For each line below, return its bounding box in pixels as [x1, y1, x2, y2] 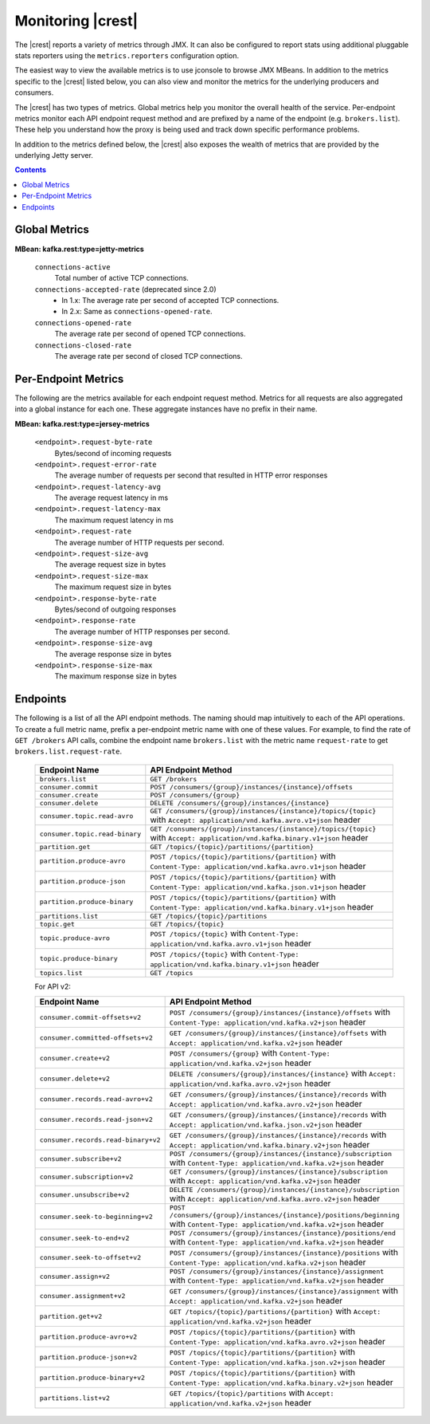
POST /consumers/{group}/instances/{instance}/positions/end [169, 1229, 396, 1237]
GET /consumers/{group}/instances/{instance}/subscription [169, 1168, 389, 1176]
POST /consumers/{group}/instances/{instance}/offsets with [169, 1007, 391, 1018]
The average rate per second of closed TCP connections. [54, 352, 243, 361]
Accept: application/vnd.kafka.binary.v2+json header [169, 1139, 370, 1151]
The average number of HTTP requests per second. [54, 537, 225, 547]
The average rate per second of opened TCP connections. [54, 329, 246, 339]
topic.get [39, 919, 76, 928]
